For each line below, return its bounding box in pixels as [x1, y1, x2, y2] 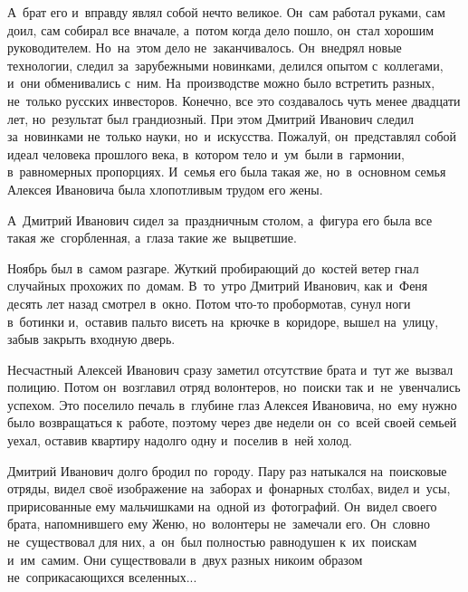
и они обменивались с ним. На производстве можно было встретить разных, [7, 73, 435, 92]
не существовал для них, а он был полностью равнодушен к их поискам [7, 532, 417, 551]
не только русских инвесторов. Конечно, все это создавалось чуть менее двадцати [7, 91, 461, 110]
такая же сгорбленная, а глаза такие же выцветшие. [7, 228, 297, 247]
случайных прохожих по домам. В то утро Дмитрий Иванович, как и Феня [7, 276, 428, 295]
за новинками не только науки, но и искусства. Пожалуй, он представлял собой [7, 127, 457, 146]
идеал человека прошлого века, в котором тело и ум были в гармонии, [7, 144, 405, 163]
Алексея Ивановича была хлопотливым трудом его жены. [7, 179, 323, 198]
